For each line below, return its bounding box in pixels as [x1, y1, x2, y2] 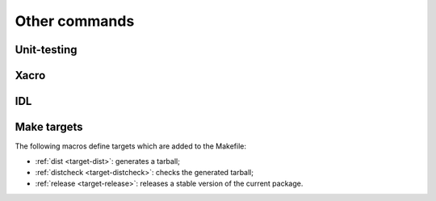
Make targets [15, 120, 84, 134]
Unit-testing [15, 43, 78, 57]
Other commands [15, 12, 135, 30]
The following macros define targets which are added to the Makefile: [15, 141, 246, 151]
